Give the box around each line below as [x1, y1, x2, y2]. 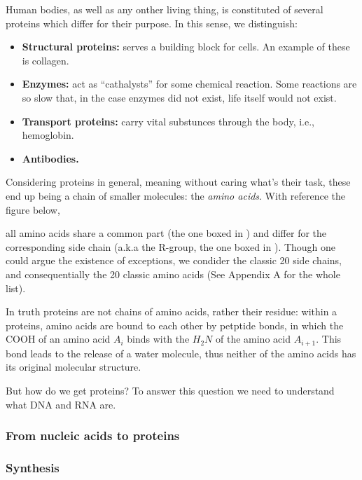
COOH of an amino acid [6, 331, 111, 346]
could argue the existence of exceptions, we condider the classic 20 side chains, [6, 253, 342, 268]
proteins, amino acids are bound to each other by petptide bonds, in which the [6, 317, 344, 332]
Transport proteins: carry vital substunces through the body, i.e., [22, 114, 315, 128]
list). [6, 280, 26, 295]
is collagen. [22, 53, 69, 67]
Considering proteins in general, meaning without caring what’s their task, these [6, 174, 351, 189]
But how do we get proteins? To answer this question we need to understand [6, 383, 335, 397]
